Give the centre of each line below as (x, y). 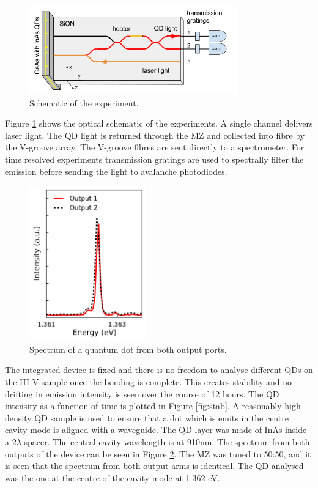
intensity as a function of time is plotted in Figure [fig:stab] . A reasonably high (153, 406)
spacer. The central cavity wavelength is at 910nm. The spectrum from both (167, 441)
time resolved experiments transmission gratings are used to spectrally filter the (154, 159)
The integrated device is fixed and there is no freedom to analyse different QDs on (159, 370)
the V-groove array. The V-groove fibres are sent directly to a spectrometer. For (155, 147)
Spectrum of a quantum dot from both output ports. (128, 349)
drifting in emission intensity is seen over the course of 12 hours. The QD (142, 394)
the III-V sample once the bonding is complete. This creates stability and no (148, 382)
